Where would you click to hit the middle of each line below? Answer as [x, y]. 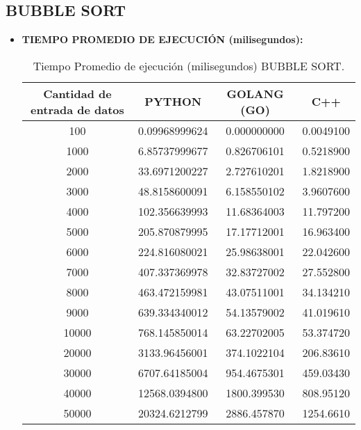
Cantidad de [77, 93]
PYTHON [173, 102]
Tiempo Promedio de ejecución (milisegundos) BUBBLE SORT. [189, 65]
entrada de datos [77, 109]
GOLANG [255, 93]
